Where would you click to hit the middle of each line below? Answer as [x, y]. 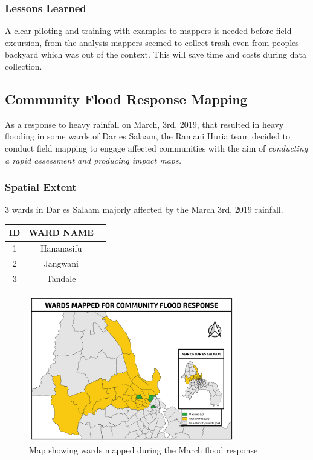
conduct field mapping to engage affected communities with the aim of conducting [156, 148]
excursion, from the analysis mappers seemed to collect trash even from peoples [152, 42]
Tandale [61, 278]
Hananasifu [61, 248]
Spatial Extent [41, 187]
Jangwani [61, 263]
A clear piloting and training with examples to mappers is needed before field [148, 31]
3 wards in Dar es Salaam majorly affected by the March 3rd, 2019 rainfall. [144, 209]
